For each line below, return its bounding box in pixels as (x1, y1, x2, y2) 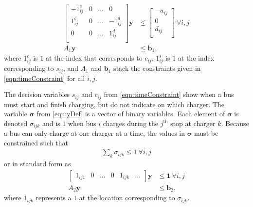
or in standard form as (4, 159, 71, 169)
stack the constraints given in (113, 63, 201, 73)
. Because (221, 118, 249, 128)
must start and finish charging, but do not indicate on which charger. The (4, 99, 225, 109)
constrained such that (4, 137, 69, 147)
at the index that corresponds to (46, 53, 143, 63)
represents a (36, 192, 72, 203)
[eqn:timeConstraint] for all (4, 73, 85, 83)
